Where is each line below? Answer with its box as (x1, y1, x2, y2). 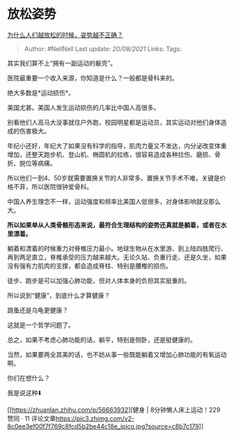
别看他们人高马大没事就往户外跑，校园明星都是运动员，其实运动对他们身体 (7, 118, 221, 126)
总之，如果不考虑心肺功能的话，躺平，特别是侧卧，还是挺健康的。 (7, 335, 196, 344)
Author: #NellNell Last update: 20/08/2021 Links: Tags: (24, 45, 182, 53)
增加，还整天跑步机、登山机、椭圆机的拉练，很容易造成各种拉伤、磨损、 (7, 150, 214, 159)
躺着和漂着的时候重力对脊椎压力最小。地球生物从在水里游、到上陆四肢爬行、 (7, 244, 227, 253)
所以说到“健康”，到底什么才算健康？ (7, 291, 111, 299)
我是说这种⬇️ (7, 388, 42, 397)
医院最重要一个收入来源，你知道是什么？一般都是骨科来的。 (7, 74, 178, 82)
